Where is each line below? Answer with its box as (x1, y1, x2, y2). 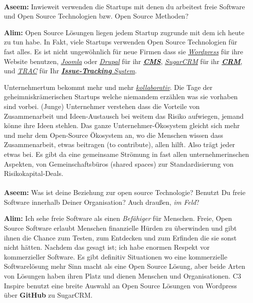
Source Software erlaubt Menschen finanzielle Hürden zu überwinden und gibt (4, 223, 237, 233)
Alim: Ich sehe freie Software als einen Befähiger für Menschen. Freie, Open (4, 213, 232, 223)
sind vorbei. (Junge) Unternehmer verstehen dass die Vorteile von (4, 101, 200, 111)
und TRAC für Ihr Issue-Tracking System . (4, 65, 137, 76)
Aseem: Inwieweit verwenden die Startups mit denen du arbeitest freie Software (4, 1, 245, 11)
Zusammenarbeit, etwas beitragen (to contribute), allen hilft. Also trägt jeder (4, 139, 235, 150)
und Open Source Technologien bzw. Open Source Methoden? (4, 11, 189, 21)
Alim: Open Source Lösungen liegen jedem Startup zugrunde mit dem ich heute (4, 27, 245, 37)
